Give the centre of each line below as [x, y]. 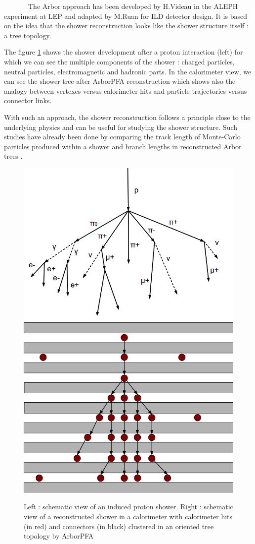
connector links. [28, 100]
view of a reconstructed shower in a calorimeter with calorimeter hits [128, 516]
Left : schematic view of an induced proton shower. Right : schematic [128, 507]
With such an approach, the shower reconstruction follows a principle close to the [127, 117]
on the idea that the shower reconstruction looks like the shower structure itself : [126, 26]
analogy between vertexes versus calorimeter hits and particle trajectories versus [126, 91]
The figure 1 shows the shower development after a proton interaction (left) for [124, 52]
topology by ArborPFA [59, 536]
